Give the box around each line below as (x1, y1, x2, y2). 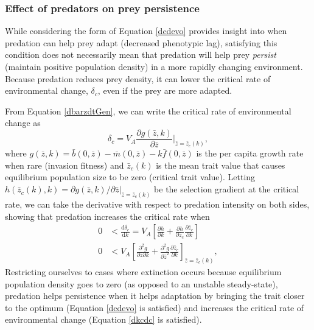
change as (5, 116, 41, 129)
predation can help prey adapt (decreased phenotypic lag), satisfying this (5, 36, 277, 49)
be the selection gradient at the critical (154, 183, 299, 195)
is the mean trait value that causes (156, 158, 285, 171)
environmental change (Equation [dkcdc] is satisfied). (5, 313, 202, 326)
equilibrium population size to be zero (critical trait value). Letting (5, 170, 256, 183)
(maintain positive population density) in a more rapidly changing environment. (5, 60, 303, 72)
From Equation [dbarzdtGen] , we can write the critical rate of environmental (5, 104, 291, 117)
